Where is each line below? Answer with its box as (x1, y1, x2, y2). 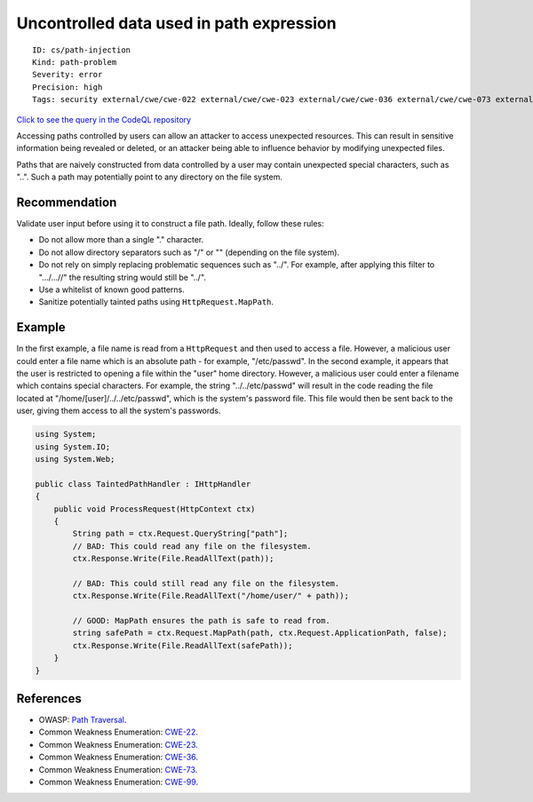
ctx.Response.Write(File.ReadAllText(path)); (72, 553, 274, 564)
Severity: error (32, 69, 103, 80)
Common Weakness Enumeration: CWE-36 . (38, 751, 199, 763)
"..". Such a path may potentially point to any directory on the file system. (16, 171, 283, 182)
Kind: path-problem (32, 57, 117, 67)
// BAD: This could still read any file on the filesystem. (72, 578, 340, 588)
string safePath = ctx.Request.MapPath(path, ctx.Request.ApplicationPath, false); (72, 628, 448, 639)
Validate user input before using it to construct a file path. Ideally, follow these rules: (16, 218, 324, 228)
